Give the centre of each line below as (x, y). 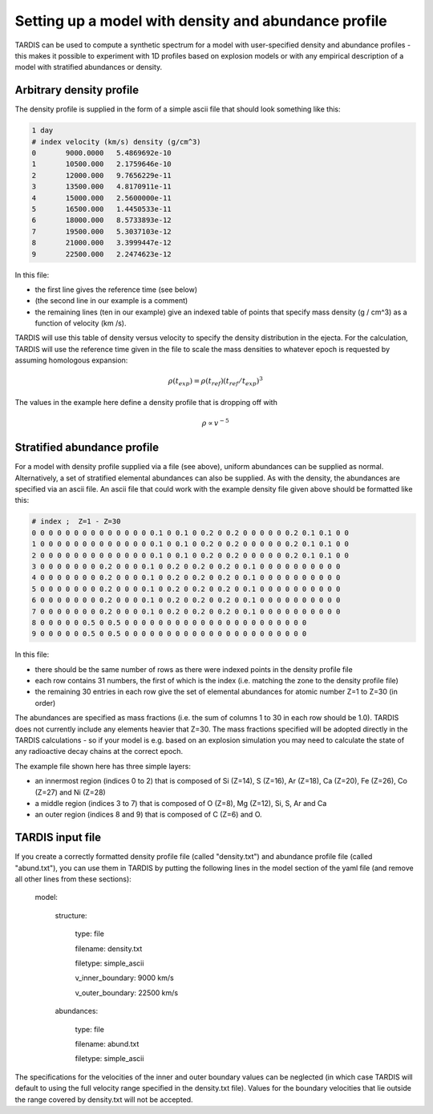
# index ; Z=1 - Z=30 (76, 522)
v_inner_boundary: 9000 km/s (124, 978)
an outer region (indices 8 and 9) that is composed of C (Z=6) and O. (148, 815)
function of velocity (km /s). (81, 323)
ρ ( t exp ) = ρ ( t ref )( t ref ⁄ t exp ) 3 (216, 382)
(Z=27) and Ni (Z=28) (70, 792)
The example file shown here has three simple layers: (103, 766)
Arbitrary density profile (77, 90)
